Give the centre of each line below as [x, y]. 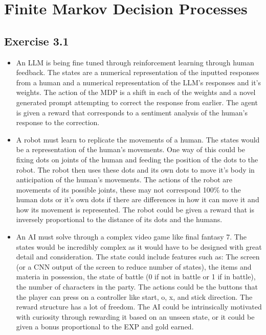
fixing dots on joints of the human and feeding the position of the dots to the [137, 159]
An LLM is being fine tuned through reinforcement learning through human [135, 62]
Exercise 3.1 [37, 41]
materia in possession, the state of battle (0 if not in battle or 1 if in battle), [136, 277]
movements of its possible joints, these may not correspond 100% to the [128, 189]
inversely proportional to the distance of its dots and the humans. [119, 219]
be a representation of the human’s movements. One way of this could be [130, 149]
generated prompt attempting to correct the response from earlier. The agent [137, 102]
